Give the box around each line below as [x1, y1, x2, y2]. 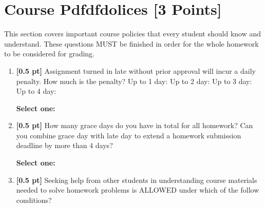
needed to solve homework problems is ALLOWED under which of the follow [16, 184, 259, 195]
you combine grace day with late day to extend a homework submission [16, 130, 241, 140]
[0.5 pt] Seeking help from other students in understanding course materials [16, 174, 257, 185]
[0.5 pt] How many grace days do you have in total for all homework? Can [16, 120, 253, 131]
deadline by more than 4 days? [16, 140, 113, 151]
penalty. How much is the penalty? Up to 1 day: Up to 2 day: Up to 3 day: [16, 75, 252, 86]
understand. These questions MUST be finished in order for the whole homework [4, 38, 259, 49]
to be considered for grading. [4, 48, 94, 59]
